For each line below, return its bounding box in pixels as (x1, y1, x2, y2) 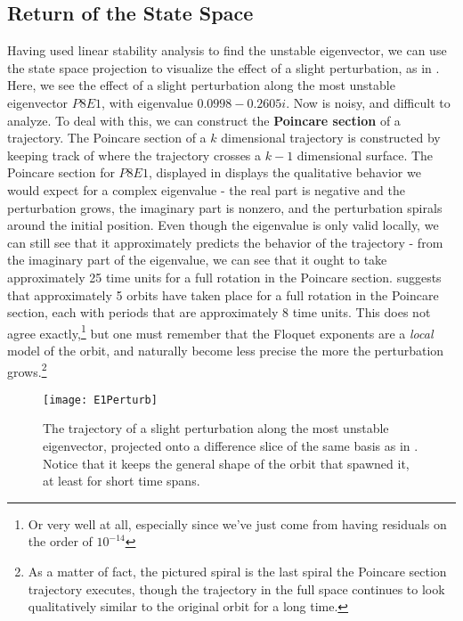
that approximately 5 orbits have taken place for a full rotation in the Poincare (7, 285, 439, 304)
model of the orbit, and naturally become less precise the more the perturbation (7, 340, 444, 359)
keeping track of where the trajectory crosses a (7, 145, 262, 164)
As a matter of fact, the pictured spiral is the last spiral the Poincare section (28, 562, 447, 581)
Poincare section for (7, 163, 115, 182)
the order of (28, 532, 93, 551)
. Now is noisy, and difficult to (286, 93, 451, 111)
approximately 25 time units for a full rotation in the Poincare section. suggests (7, 267, 442, 286)
